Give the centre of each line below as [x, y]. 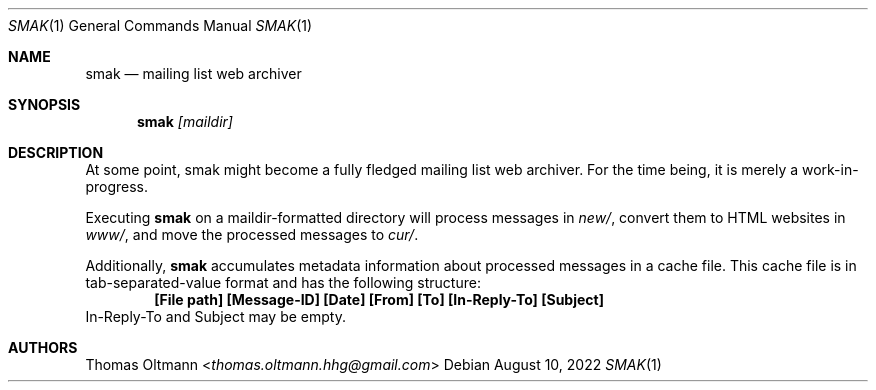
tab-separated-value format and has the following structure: [283, 282]
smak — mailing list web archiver [193, 73]
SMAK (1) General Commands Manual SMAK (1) [160, 25]
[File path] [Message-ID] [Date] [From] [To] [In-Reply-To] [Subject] [379, 299]
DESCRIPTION [56, 152]
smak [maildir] [185, 121]
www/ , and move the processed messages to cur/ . [252, 234]
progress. [116, 186]
